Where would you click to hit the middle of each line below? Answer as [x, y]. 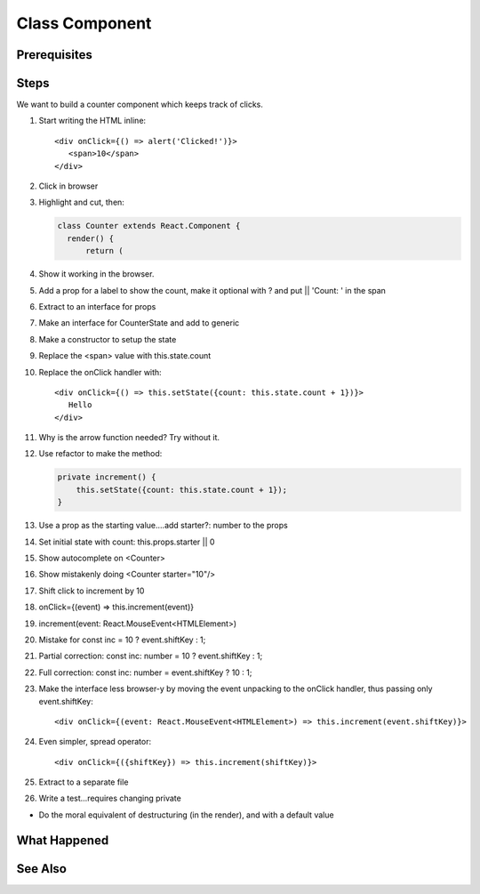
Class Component [84, 23]
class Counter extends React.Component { [149, 226]
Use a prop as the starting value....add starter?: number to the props [163, 526]
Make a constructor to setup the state [108, 339]
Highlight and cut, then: [81, 202]
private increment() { [107, 477]
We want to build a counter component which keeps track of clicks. [140, 105]
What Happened [63, 840]
